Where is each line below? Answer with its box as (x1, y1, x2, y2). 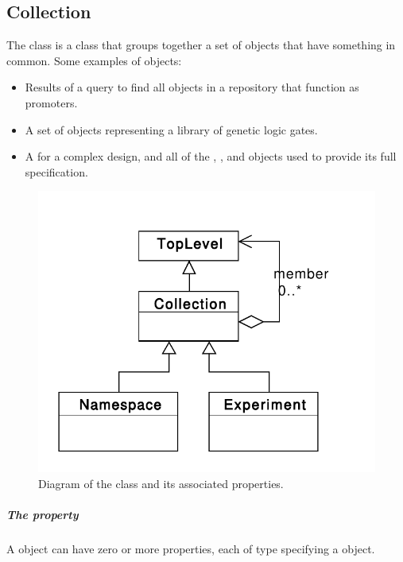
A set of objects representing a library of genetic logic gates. (25, 121, 318, 138)
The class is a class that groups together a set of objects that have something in (6, 37, 396, 53)
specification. (25, 163, 88, 180)
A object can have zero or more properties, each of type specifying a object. (6, 540, 375, 556)
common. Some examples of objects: (6, 52, 182, 68)
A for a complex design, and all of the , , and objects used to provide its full (25, 148, 397, 165)
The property (6, 506, 79, 522)
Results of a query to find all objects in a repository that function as (25, 79, 359, 95)
